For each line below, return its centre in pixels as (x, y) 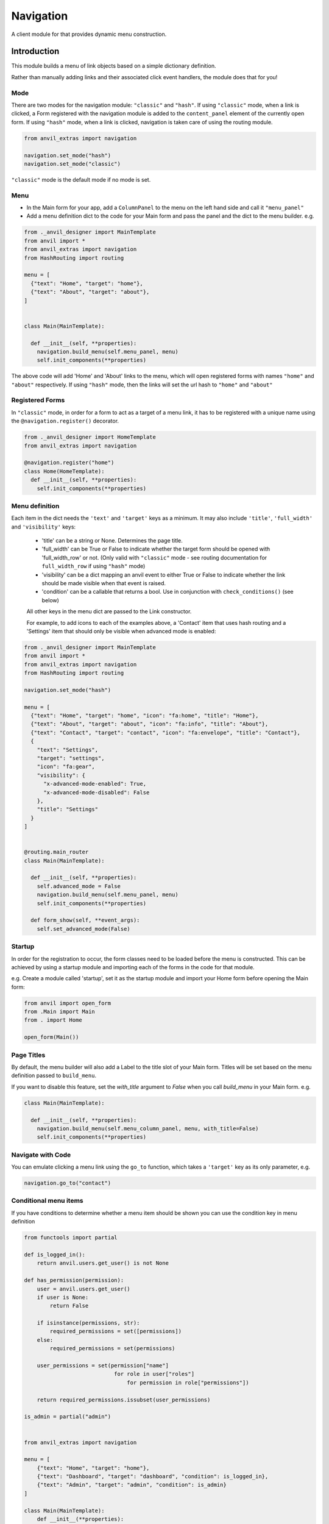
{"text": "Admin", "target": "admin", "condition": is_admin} (132, 1485)
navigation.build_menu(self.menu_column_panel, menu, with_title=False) (148, 1128)
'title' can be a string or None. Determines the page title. (112, 541)
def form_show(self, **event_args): (85, 920)
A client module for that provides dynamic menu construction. (89, 34)
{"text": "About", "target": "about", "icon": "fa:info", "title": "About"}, (150, 724)
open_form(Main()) (51, 1037)
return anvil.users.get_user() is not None (103, 1263)
